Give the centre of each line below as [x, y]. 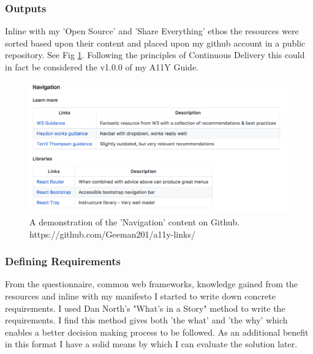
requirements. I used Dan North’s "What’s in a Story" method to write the [145, 308]
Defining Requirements [63, 261]
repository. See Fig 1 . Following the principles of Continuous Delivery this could [155, 55]
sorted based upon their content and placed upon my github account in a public [155, 43]
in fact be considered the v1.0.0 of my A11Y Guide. [102, 67]
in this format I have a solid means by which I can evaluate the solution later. [151, 344]
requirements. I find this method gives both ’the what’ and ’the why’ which [146, 320]
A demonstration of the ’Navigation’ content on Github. [135, 221]
